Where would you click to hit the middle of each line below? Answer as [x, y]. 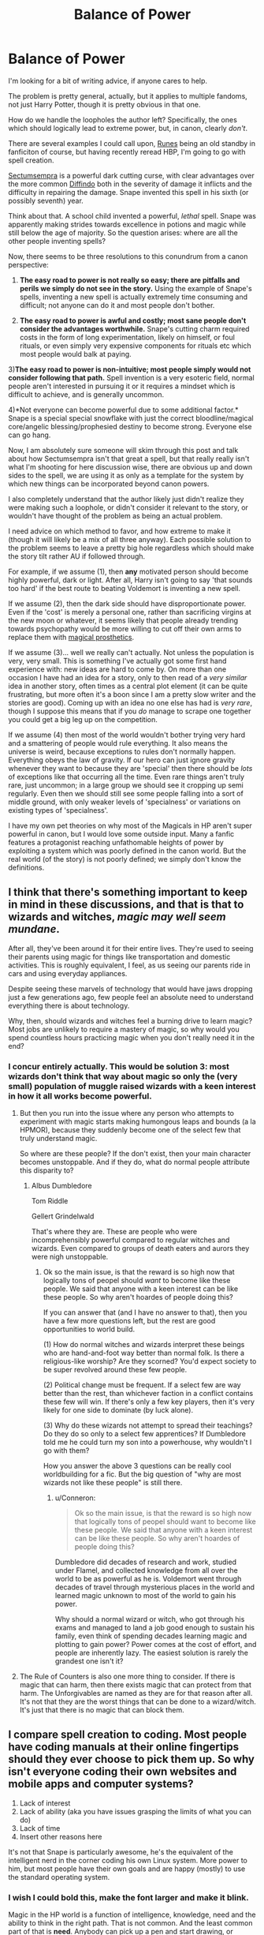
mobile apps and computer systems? [101, 1784]
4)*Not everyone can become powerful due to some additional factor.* [123, 410]
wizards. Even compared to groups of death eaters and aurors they [140, 1248]
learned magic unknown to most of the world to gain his [145, 1596]
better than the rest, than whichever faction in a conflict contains [148, 1394]
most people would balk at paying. [75, 354]
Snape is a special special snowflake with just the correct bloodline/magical [131, 418]
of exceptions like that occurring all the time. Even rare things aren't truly [126, 777]
